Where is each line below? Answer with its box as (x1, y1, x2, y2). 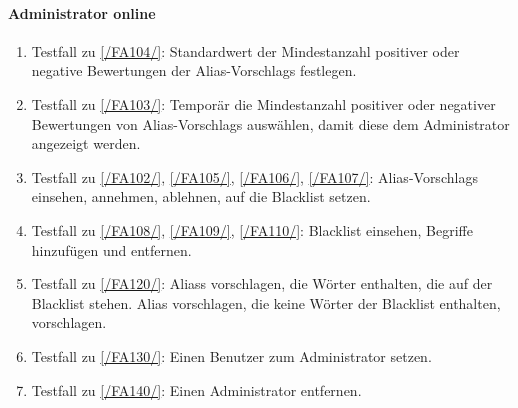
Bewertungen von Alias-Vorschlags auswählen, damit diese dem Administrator (31, 113, 510, 134)
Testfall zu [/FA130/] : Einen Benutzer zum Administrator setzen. (31, 345, 432, 366)
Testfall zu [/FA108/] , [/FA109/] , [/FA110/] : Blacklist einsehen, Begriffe (31, 219, 473, 240)
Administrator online (8, 2, 156, 23)
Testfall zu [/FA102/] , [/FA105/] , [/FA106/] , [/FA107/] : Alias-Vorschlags (31, 166, 478, 187)
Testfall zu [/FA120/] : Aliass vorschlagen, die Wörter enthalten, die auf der (31, 273, 493, 294)
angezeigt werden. (31, 133, 141, 154)
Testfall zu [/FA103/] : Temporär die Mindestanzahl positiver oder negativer (31, 93, 496, 114)
